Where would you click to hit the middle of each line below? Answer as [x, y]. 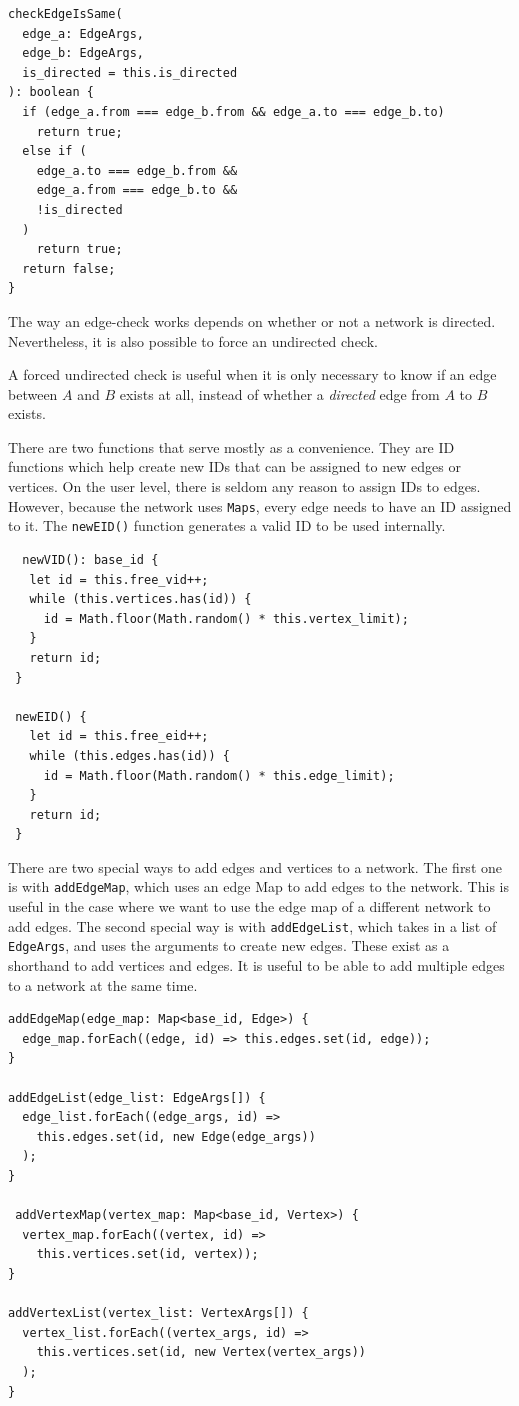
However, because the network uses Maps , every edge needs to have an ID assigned [260, 505]
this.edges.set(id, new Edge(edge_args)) [176, 1136]
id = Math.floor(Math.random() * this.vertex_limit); [226, 618]
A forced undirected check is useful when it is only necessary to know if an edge [252, 374]
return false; [69, 268]
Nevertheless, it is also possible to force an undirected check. [193, 340]
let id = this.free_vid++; [119, 579]
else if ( [54, 151]
